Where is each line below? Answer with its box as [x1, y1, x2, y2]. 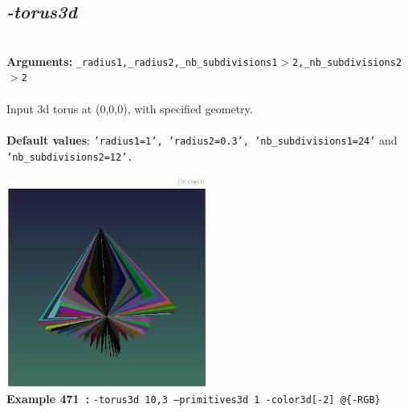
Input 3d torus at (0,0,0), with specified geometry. [6, 100, 253, 116]
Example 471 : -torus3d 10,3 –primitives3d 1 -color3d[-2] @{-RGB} [6, 390, 381, 407]
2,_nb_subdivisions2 [292, 56, 402, 68]
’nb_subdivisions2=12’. [6, 151, 133, 163]
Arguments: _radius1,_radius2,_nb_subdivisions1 [6, 52, 278, 69]
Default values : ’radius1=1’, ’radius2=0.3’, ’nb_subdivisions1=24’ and [6, 131, 398, 148]
